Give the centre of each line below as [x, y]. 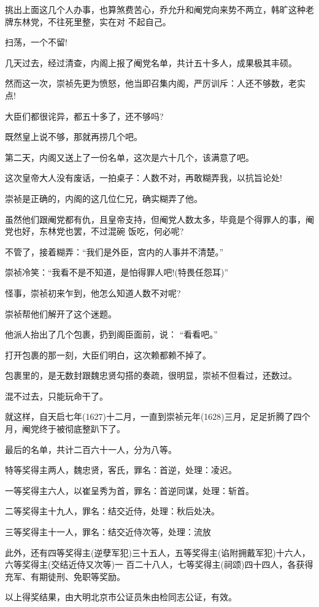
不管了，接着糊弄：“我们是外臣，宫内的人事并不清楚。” [114, 251]
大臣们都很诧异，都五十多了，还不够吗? [84, 116]
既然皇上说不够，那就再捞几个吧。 [74, 137]
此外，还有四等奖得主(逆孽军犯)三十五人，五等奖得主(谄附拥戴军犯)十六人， [158, 552]
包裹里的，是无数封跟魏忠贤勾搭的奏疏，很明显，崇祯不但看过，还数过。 [151, 375]
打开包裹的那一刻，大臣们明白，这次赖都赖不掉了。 [108, 354]
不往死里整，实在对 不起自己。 [109, 21]
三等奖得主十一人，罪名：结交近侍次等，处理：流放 [108, 532]
